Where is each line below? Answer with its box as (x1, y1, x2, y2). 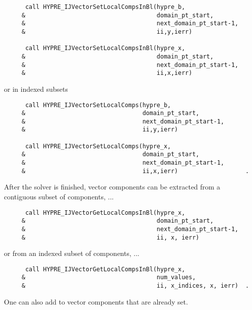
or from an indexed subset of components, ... (4, 248, 139, 258)
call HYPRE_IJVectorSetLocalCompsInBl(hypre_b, (25, 3, 186, 10)
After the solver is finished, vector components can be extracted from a (4, 182, 220, 192)
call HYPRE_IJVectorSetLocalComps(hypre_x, (25, 142, 171, 150)
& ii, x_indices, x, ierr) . (21, 282, 249, 290)
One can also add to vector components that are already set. (4, 296, 188, 307)
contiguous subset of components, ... (4, 191, 114, 201)
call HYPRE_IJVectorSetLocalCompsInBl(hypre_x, (25, 45, 186, 52)
